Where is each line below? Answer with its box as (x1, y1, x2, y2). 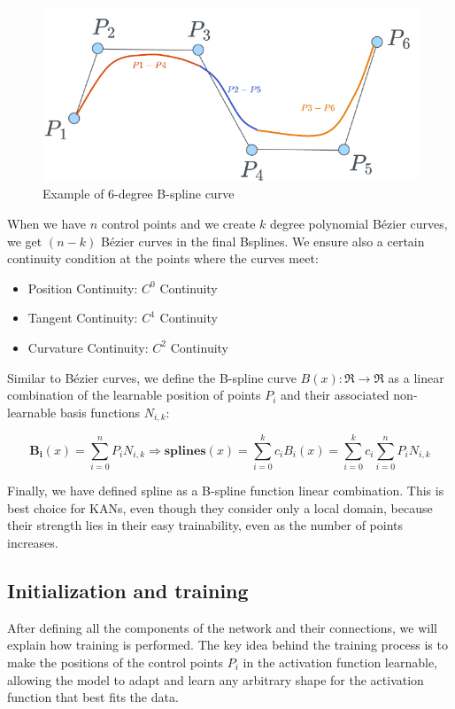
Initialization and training (7, 577, 249, 604)
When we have (7, 214, 87, 232)
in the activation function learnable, (243, 653, 438, 672)
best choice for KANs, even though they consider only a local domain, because (7, 498, 433, 517)
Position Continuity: (27, 278, 138, 297)
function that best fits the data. (7, 688, 179, 706)
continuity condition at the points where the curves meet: (7, 249, 319, 268)
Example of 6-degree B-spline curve (42, 184, 235, 203)
